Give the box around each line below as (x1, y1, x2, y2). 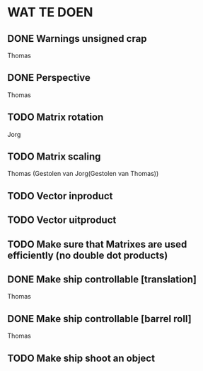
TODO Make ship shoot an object (7, 352, 156, 364)
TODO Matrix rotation (7, 111, 104, 123)
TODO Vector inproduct (7, 189, 113, 202)
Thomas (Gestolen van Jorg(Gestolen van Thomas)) (7, 170, 159, 178)
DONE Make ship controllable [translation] (7, 274, 197, 285)
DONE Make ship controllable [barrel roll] (7, 313, 192, 325)
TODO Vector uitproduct (7, 214, 117, 226)
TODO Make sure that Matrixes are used (7, 238, 187, 250)
